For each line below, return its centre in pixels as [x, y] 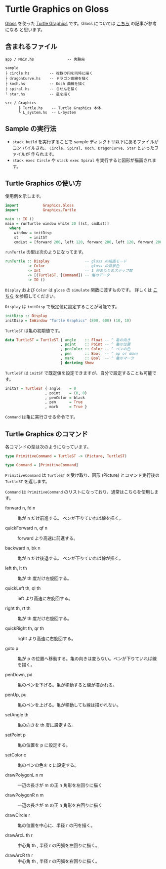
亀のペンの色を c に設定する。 [48, 765]
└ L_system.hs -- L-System [47, 112]
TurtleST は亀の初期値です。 [34, 331]
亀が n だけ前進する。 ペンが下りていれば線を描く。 [70, 518]
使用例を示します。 [24, 196]
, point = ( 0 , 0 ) [66, 393]
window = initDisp [33, 233]
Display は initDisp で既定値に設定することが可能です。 [62, 306]
